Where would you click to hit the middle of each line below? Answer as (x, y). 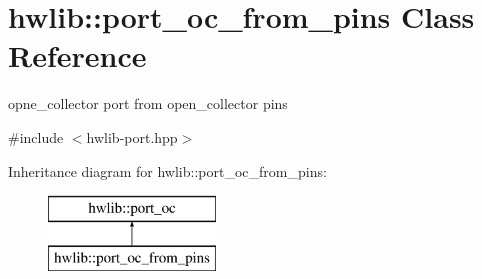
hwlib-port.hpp (132, 136)
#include (36, 136)
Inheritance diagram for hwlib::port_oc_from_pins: (167, 170)
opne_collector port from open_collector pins (148, 103)
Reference (77, 55)
